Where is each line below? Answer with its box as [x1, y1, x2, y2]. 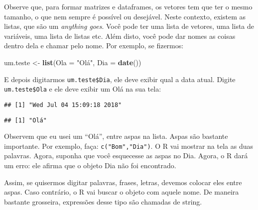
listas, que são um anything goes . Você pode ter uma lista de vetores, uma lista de [4, 21, 255, 31]
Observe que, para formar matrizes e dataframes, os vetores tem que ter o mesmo [4, 1, 253, 11]
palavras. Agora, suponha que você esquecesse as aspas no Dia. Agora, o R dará [4, 150, 248, 161]
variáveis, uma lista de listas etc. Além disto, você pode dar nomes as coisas [4, 30, 236, 41]
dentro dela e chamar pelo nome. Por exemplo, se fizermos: [4, 40, 184, 51]
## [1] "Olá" [4, 116, 47, 124]
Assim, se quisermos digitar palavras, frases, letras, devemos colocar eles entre [4, 177, 242, 187]
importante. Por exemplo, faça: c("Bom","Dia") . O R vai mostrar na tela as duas [4, 140, 253, 151]
